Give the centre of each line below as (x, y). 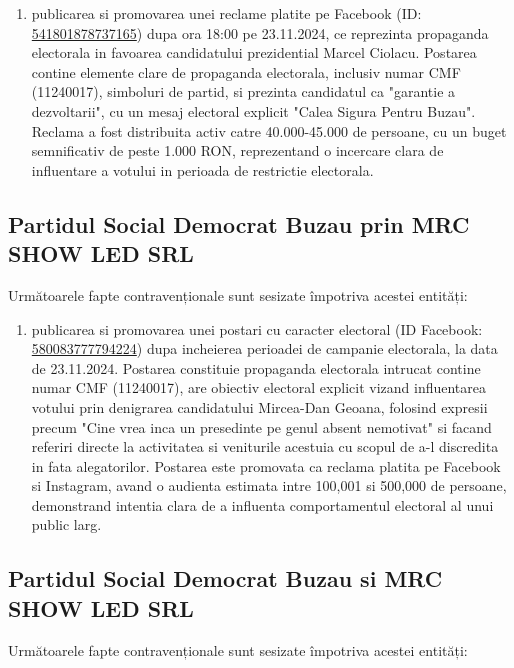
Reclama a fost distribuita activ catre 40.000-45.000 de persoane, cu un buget (269, 130)
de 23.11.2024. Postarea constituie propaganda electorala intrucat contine (256, 367)
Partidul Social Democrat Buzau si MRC (225, 578)
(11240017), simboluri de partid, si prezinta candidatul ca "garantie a (243, 91)
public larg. (66, 524)
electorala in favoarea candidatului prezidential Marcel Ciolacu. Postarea (254, 52)
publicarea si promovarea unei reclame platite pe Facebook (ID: (226, 13)
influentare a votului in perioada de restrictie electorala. (202, 169)
